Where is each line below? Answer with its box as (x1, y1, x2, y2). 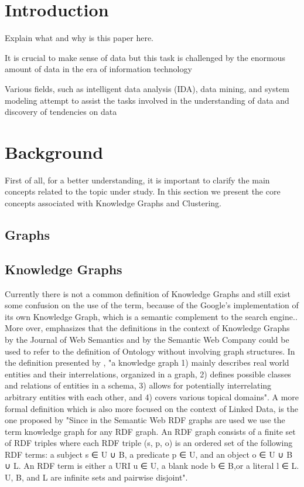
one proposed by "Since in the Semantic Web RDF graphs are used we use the (5, 414, 285, 426)
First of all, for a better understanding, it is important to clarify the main (5, 173, 270, 186)
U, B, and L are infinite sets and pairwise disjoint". (5, 471, 188, 483)
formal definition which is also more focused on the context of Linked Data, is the (5, 402, 298, 414)
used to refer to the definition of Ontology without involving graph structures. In (5, 345, 295, 357)
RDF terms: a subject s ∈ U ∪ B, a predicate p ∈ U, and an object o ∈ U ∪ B (5, 448, 293, 460)
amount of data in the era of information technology (5, 63, 192, 75)
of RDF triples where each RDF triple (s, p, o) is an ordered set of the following (5, 437, 293, 449)
